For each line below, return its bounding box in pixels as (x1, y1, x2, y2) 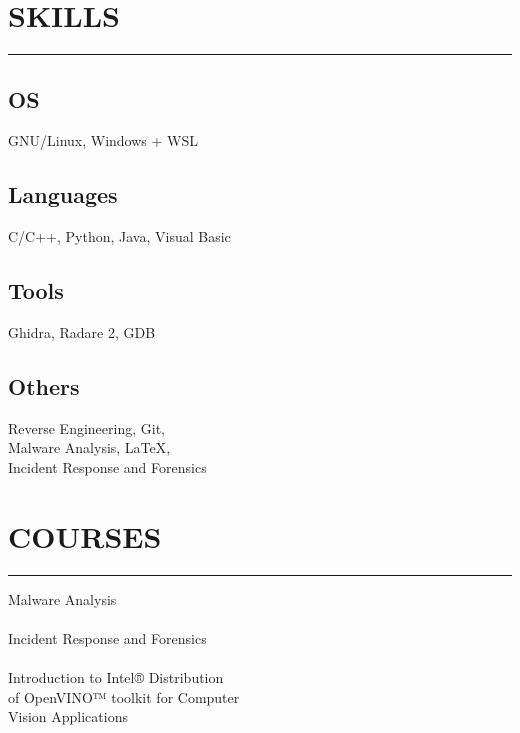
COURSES (8, 515, 162, 556)
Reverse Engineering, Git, (8, 417, 165, 438)
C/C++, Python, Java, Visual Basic (8, 226, 231, 247)
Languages (8, 179, 118, 210)
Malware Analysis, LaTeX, (8, 437, 171, 458)
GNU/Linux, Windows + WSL (8, 130, 198, 151)
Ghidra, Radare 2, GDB (8, 321, 156, 342)
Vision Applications (8, 706, 128, 727)
